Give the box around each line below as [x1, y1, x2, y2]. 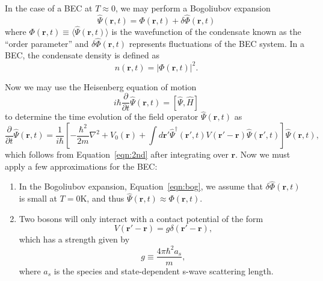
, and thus [87, 192, 125, 205]
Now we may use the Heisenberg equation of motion [5, 80, 197, 93]
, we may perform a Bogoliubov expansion [115, 2, 271, 14]
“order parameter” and [5, 37, 89, 49]
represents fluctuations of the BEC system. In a [129, 37, 305, 49]
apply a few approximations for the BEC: [5, 159, 158, 172]
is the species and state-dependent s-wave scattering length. [54, 264, 274, 277]
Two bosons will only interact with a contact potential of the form [19, 212, 263, 224]
